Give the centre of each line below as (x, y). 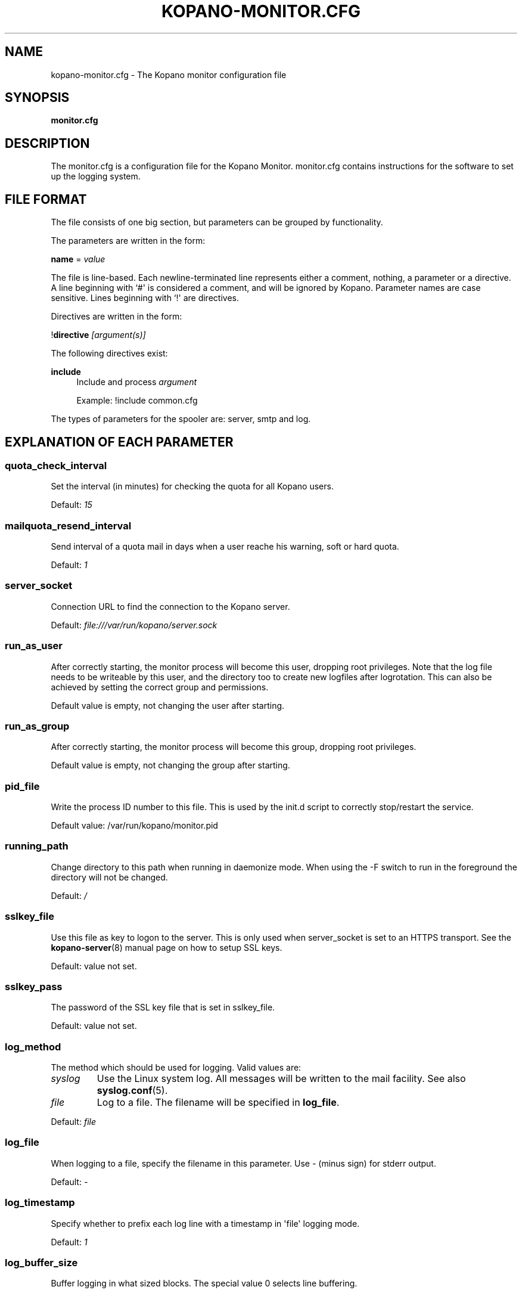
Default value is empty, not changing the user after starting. (168, 705)
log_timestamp (40, 1203)
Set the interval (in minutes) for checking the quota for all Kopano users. (192, 486)
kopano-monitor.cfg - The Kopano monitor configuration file (169, 75)
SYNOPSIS (37, 98)
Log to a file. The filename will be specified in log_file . (218, 1103)
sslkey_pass (34, 986)
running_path (37, 846)
